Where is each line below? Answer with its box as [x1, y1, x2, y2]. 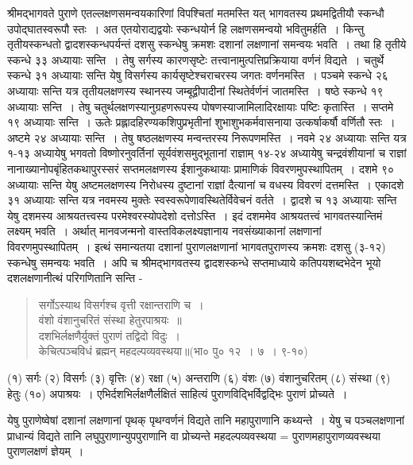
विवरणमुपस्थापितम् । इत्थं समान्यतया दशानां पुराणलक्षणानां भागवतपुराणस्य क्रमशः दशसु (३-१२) [7, 238, 386, 254]
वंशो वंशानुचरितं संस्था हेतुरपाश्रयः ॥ [38, 312, 182, 328]
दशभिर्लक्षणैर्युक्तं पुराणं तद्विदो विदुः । [38, 327, 181, 343]
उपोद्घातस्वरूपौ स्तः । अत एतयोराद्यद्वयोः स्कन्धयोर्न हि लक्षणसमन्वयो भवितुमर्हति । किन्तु [7, 20, 365, 37]
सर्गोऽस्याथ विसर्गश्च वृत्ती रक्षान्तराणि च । [38, 296, 204, 312]
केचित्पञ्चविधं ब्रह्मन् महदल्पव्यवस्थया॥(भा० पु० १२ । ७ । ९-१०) [38, 343, 308, 359]
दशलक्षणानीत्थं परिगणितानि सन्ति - [7, 269, 143, 286]
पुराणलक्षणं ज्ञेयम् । [7, 443, 84, 459]
